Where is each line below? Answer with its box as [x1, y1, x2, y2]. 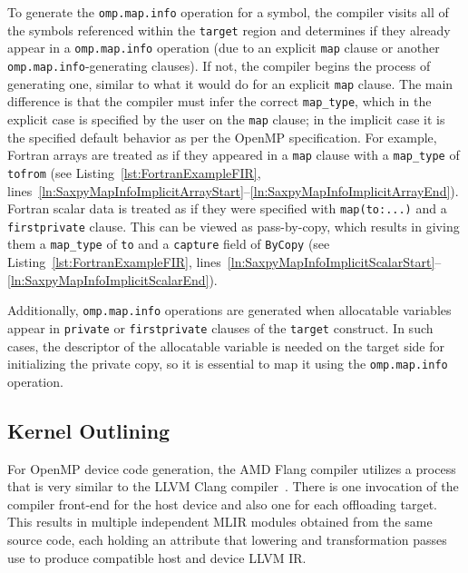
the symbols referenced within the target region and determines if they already [7, 20, 451, 39]
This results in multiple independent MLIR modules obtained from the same [7, 512, 433, 531]
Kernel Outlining [7, 416, 171, 444]
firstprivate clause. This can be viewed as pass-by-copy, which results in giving [7, 216, 460, 235]
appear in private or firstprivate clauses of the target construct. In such [7, 318, 434, 337]
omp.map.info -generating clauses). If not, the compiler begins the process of [7, 55, 431, 74]
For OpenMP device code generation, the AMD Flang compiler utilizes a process [7, 459, 456, 478]
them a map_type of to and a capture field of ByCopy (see [7, 234, 330, 253]
